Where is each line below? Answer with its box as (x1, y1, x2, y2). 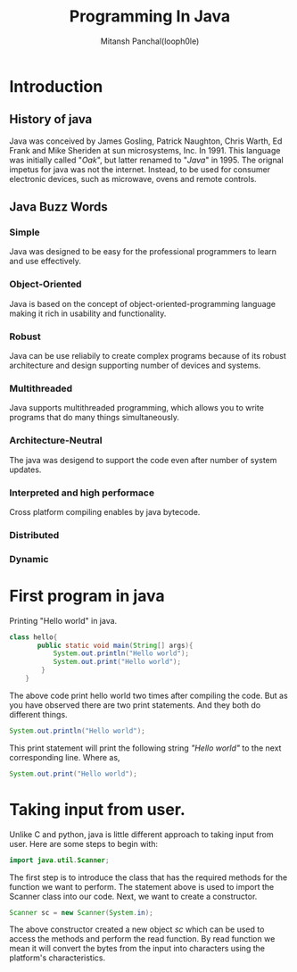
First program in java (9, 586, 165, 606)
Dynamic (9, 552, 49, 565)
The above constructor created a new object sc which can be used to (9, 924, 265, 935)
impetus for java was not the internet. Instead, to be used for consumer (9, 163, 270, 175)
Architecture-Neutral (9, 435, 103, 447)
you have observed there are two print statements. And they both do (9, 699, 261, 710)
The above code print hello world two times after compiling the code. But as (9, 690, 288, 701)
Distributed (9, 528, 60, 541)
